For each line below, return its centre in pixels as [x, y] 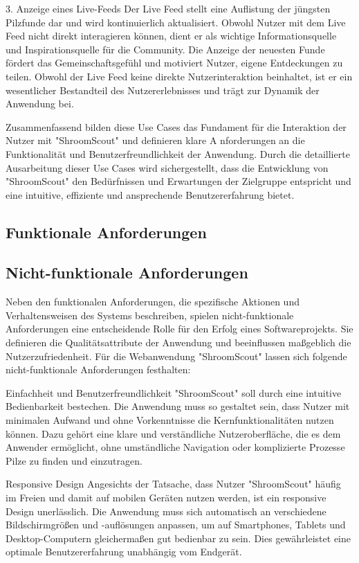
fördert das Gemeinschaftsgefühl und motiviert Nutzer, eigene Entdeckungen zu [174, 63]
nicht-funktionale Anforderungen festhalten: [98, 369]
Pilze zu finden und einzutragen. [74, 460]
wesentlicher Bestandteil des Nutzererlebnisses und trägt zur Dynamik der [163, 90]
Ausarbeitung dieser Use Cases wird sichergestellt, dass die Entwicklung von [167, 167]
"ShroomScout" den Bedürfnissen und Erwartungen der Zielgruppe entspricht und [178, 181]
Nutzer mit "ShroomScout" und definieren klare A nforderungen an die [155, 140]
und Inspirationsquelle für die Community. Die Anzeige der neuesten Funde [165, 49]
